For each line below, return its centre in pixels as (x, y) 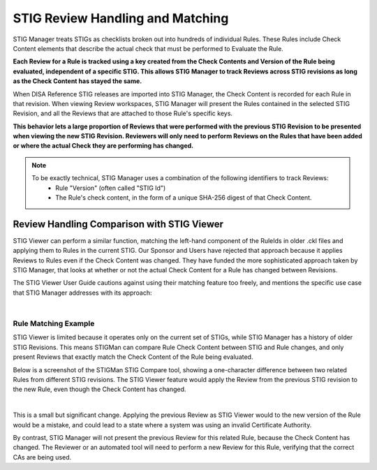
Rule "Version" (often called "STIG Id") (111, 188)
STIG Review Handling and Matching (121, 18)
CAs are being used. (42, 457)
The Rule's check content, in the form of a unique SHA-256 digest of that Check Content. (184, 198)
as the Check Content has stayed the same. (77, 81)
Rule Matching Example (54, 323)
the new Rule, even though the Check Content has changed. (99, 389)
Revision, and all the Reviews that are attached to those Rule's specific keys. (123, 113)
